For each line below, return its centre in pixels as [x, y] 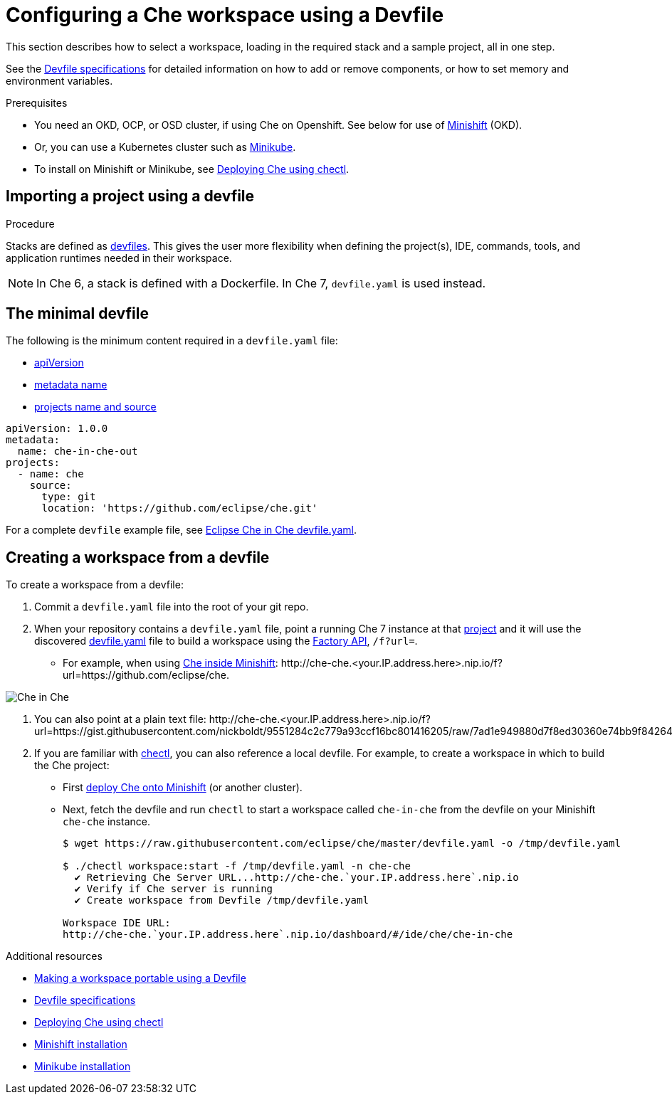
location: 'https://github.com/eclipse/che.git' [180, 508]
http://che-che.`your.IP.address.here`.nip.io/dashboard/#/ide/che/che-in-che [288, 935]
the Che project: [72, 766]
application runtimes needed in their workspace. [119, 258]
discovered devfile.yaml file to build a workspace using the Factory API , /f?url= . [226, 641]
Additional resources [54, 956]
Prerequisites [37, 102]
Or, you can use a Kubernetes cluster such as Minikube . [165, 147]
